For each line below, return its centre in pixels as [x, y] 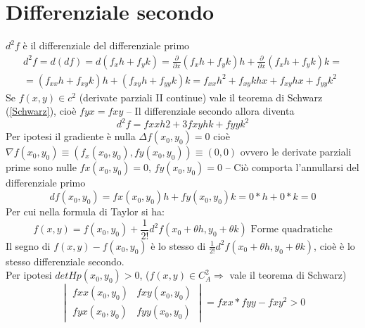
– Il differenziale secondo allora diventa [210, 111]
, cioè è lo [334, 245]
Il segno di [28, 245]
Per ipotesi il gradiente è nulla [71, 136]
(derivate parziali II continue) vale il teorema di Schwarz [201, 97]
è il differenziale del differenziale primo [106, 45]
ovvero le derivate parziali [296, 152]
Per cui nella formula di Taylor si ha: [85, 212]
